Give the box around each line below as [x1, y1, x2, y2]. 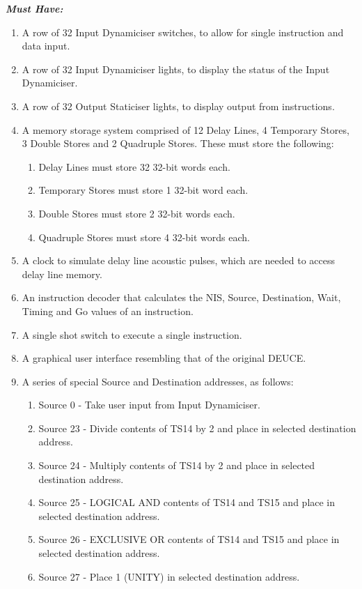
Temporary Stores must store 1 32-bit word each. [38, 183, 249, 197]
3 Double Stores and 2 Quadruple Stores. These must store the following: [22, 136, 334, 151]
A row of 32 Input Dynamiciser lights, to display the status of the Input [22, 61, 330, 76]
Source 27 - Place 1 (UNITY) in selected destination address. [38, 569, 300, 583]
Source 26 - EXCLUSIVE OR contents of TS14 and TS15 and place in [38, 532, 340, 546]
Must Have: [6, 1, 63, 15]
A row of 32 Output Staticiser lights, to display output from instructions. [22, 98, 335, 113]
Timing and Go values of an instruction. [22, 303, 194, 318]
